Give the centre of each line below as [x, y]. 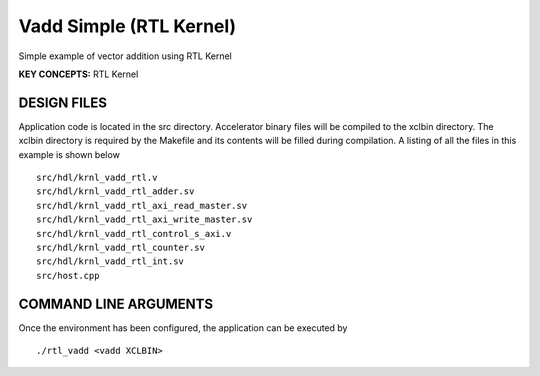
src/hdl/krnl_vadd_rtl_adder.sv [115, 191]
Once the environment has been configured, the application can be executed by [183, 327]
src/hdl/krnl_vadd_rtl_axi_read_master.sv [142, 205]
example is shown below [69, 154]
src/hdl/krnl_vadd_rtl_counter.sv [120, 247]
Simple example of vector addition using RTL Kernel [125, 56]
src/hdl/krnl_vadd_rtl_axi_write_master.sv [144, 219]
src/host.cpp [68, 275]
